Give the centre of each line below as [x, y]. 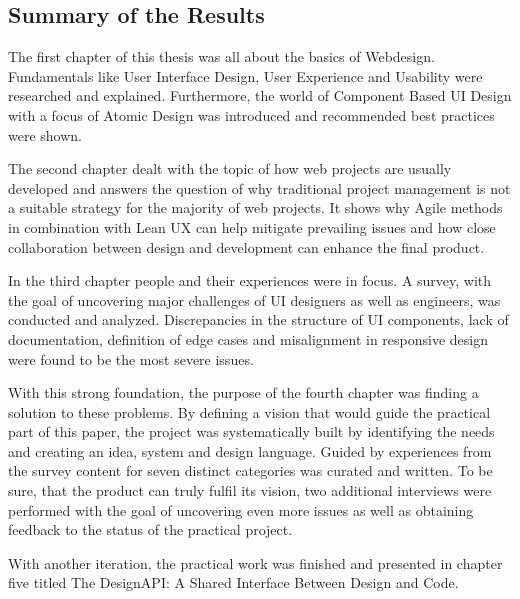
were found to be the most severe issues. [131, 358]
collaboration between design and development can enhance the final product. [246, 246]
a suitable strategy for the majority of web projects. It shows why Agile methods [255, 207]
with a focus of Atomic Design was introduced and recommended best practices [251, 114]
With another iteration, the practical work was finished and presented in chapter [255, 562]
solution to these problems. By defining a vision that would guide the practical [249, 411]
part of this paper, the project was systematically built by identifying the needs [251, 431]
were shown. [45, 134]
